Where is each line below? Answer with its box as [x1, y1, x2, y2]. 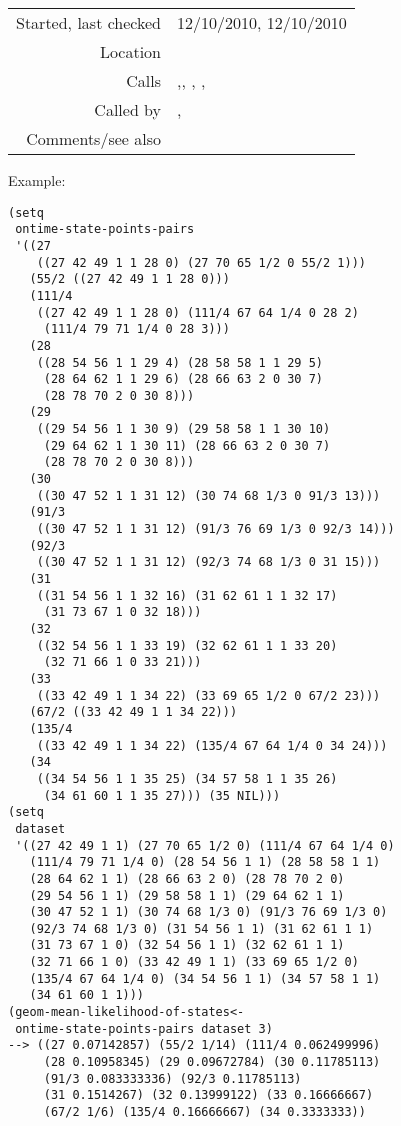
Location [99, 40, 162, 63]
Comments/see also [26, 127, 162, 150]
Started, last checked [16, 11, 162, 34]
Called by [94, 98, 162, 121]
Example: [8, 170, 66, 190]
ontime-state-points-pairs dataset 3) [15, 1021, 273, 1036]
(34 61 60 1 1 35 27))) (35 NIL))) [43, 788, 281, 803]
